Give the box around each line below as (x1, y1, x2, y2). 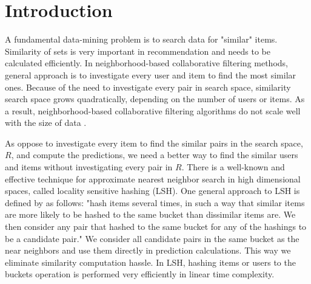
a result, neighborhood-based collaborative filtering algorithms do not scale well (5, 104, 301, 117)
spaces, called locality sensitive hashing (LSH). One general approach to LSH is (5, 184, 300, 197)
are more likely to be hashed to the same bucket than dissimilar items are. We (5, 208, 296, 221)
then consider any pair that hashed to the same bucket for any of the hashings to (5, 220, 307, 233)
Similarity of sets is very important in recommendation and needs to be (5, 44, 270, 57)
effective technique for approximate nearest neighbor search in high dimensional (5, 172, 301, 185)
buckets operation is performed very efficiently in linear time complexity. (5, 268, 275, 280)
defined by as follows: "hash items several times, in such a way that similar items (5, 196, 305, 209)
